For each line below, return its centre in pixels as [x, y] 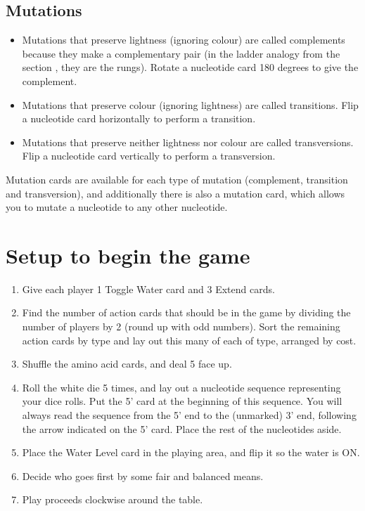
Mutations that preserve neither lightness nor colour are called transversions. [188, 142]
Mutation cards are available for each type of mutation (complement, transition [177, 179]
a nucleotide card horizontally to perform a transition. [139, 118]
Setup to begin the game [128, 255]
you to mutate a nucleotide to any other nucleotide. [117, 207]
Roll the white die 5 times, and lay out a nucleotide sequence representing [181, 387]
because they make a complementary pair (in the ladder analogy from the [181, 53]
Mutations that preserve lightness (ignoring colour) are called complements [184, 40]
